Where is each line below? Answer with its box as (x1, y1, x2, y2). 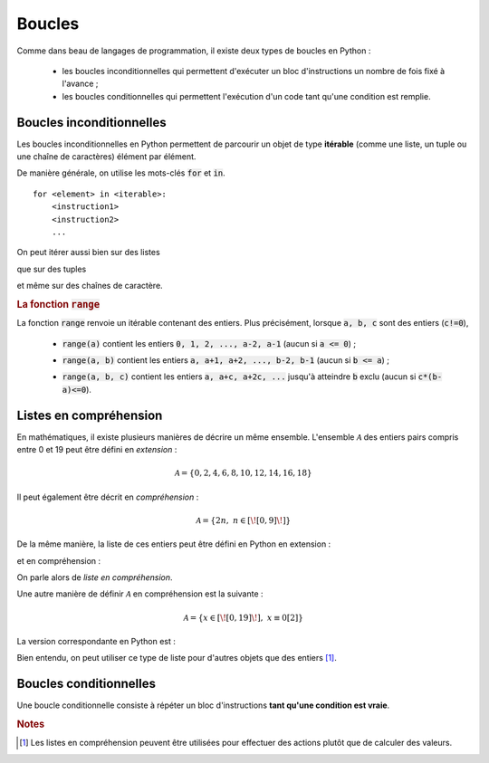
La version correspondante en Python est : (16, 635, 177, 646)
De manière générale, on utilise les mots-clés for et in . (16, 167, 225, 178)
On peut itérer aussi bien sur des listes (16, 247, 160, 258)
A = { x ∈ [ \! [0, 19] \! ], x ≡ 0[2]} (183, 612, 303, 623)
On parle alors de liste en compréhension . (16, 571, 173, 583)
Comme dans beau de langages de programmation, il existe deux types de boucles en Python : (16, 45, 371, 56)
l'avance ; (62, 78, 99, 90)
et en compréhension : (16, 555, 101, 566)
